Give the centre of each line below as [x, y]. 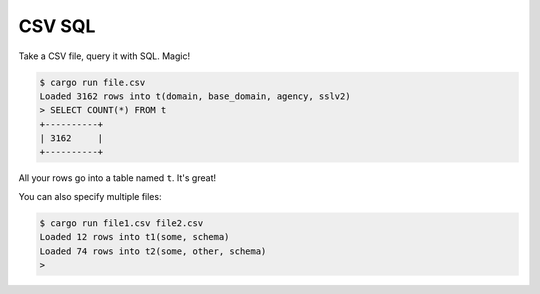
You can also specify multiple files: [90, 196]
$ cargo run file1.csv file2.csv [121, 223]
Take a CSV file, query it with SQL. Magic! [104, 56]
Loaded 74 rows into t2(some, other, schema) [153, 251]
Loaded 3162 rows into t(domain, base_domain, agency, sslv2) [195, 96]
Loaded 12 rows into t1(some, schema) [134, 237]
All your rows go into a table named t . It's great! [117, 178]
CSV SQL [57, 26]
